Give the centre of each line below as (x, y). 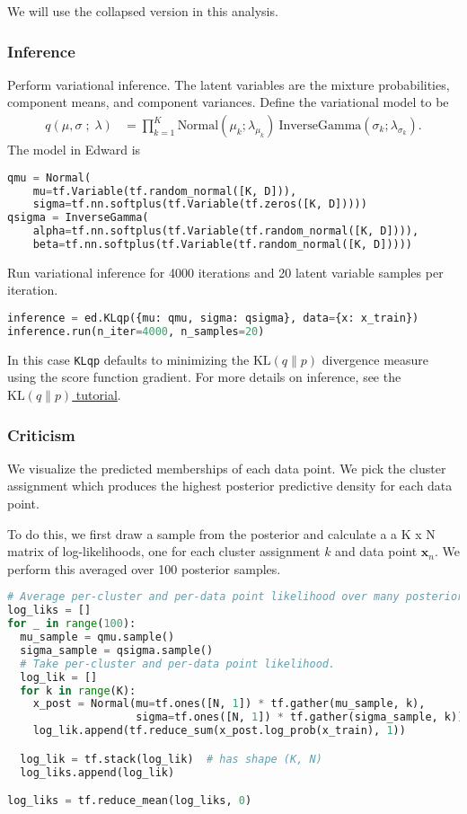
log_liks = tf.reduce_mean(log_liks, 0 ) (130, 801)
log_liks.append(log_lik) (97, 772)
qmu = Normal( (49, 177)
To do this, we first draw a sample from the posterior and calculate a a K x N (221, 533)
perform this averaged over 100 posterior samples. (144, 568)
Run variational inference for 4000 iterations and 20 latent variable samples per (225, 272)
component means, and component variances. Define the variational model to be (228, 102)
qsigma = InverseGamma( (78, 218)
